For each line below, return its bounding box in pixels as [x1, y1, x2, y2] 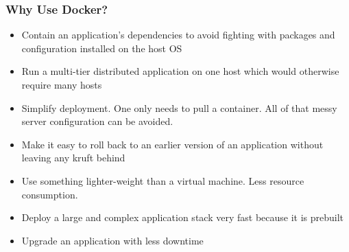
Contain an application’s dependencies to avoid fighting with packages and [21, 27, 335, 42]
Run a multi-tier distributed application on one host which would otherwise [21, 64, 339, 78]
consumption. [21, 187, 78, 201]
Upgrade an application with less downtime [21, 233, 204, 247]
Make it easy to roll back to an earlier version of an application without [21, 137, 324, 151]
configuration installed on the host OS [21, 41, 182, 55]
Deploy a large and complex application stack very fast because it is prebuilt [21, 210, 344, 225]
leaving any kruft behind [21, 150, 125, 165]
